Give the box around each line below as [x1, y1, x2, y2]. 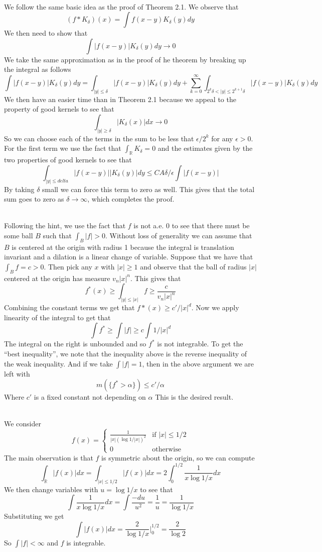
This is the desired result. [155, 392, 234, 402]
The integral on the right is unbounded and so [4, 338, 146, 349]
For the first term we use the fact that [4, 143, 121, 153]
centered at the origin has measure [4, 272, 110, 283]
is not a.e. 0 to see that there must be [133, 220, 250, 231]
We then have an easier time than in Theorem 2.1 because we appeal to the [4, 94, 236, 104]
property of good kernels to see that [4, 104, 114, 114]
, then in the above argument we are [142, 358, 254, 369]
